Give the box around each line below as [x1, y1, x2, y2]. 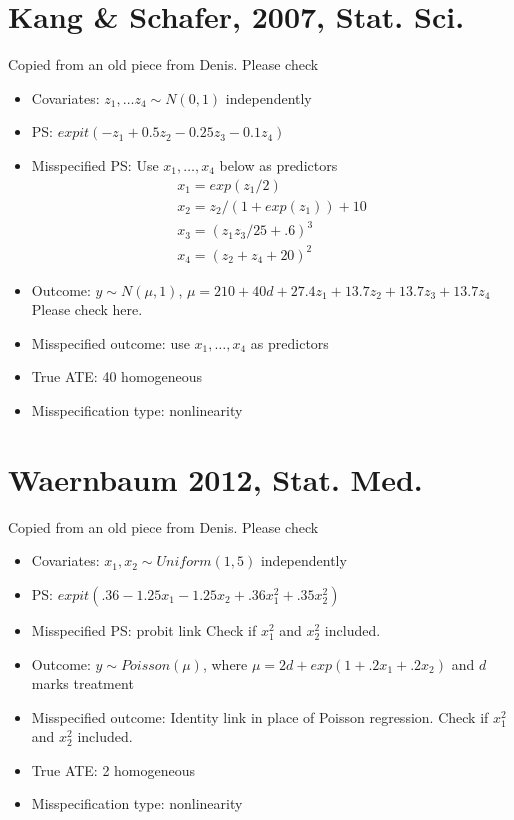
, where [202, 653, 248, 674]
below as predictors [219, 154, 338, 175]
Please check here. [31, 299, 143, 320]
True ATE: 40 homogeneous [31, 366, 203, 387]
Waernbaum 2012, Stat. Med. [8, 458, 423, 499]
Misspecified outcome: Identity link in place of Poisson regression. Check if [31, 706, 489, 727]
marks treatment [31, 673, 134, 694]
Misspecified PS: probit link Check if [31, 619, 257, 640]
